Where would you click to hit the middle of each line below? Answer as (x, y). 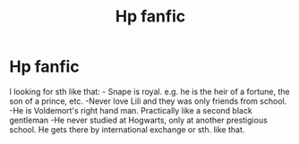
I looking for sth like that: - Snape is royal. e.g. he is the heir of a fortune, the (149, 91)
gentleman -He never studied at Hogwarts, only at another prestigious (139, 120)
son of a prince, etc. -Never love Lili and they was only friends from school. (148, 101)
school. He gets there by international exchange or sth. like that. (127, 129)
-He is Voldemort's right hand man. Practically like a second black (131, 110)
